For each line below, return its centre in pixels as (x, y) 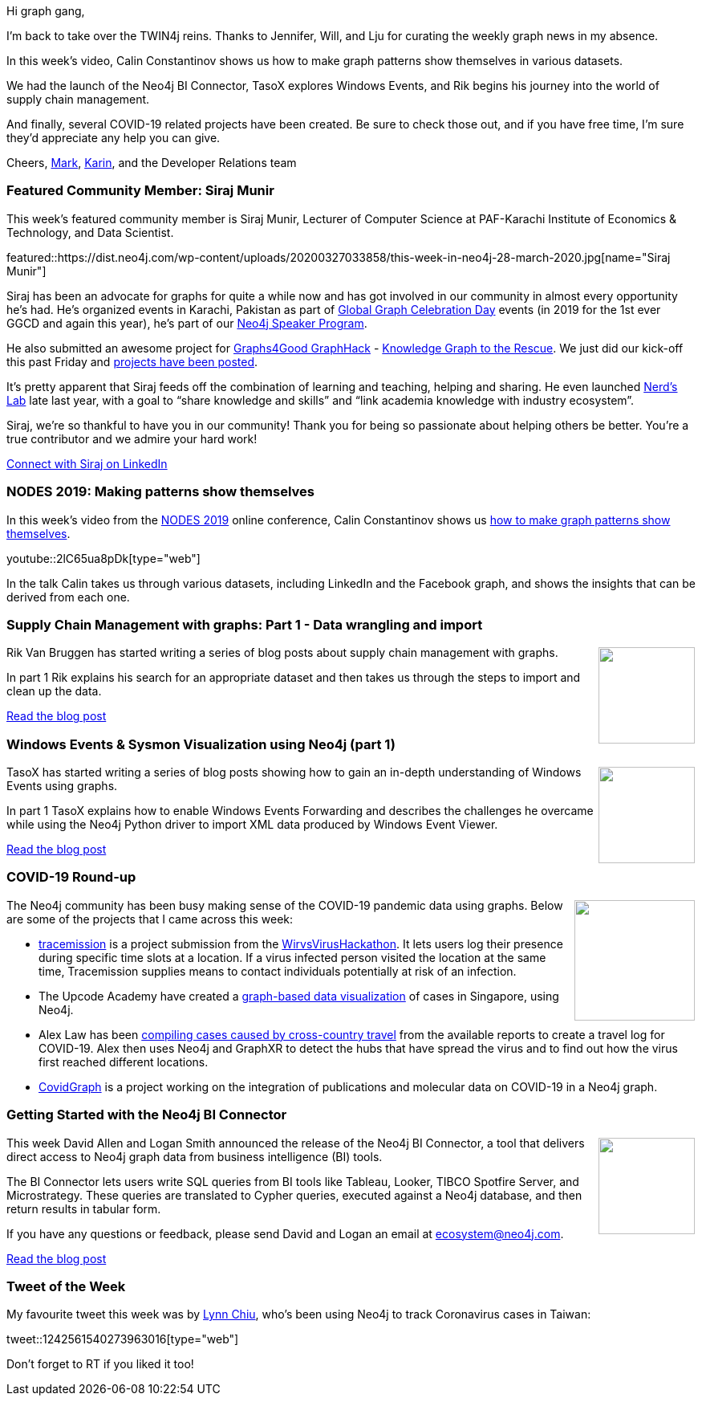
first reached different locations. (124, 1062)
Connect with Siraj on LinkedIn (87, 463)
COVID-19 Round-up (71, 877)
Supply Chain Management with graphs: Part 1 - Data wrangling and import (245, 624)
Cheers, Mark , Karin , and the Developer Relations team (152, 163)
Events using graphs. (62, 786)
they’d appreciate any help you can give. (114, 138)
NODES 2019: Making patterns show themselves (160, 492)
